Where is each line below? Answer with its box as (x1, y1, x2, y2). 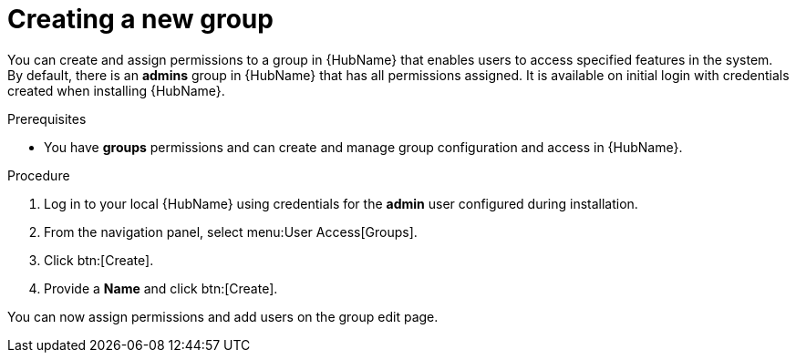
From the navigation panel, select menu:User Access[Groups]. (44, 223, 418, 240)
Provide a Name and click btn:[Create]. (44, 280, 278, 296)
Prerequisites (7, 110, 87, 127)
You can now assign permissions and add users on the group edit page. (7, 308, 439, 324)
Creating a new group (7, 4, 274, 35)
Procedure (7, 167, 70, 183)
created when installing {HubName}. (7, 82, 225, 98)
